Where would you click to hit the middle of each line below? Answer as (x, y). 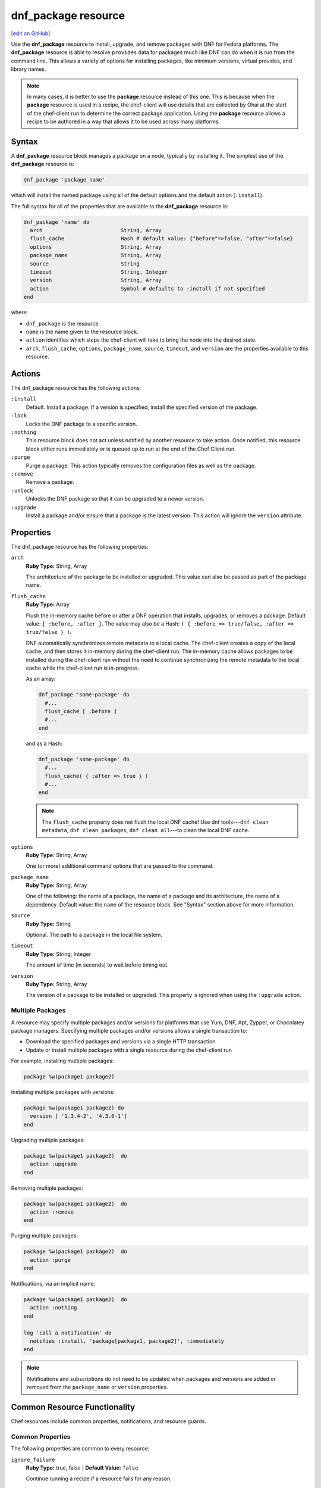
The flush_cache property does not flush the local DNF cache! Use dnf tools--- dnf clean (155, 822)
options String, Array (96, 247)
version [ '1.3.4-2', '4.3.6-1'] (78, 1116)
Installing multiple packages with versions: (63, 1092)
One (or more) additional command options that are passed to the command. (120, 866)
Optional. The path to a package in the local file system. (94, 935)
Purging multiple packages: (45, 1236)
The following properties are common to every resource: (80, 1449)
